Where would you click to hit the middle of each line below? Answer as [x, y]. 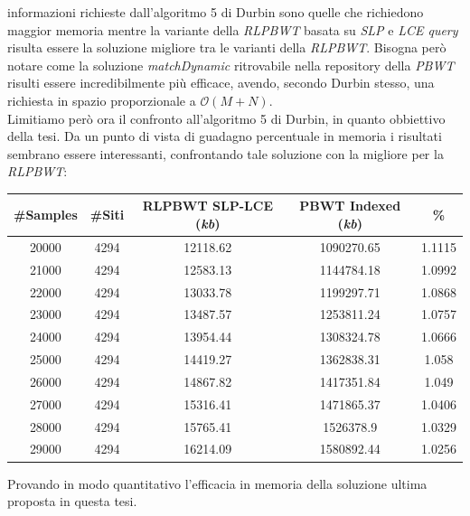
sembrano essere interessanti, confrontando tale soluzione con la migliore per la [226, 153]
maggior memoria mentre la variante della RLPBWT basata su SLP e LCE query [233, 29]
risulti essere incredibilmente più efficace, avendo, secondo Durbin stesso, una [221, 83]
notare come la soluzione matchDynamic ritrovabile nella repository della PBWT [231, 65]
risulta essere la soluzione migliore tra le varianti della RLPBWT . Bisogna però [227, 47]
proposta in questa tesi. [72, 501]
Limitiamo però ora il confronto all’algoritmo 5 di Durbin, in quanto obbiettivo [226, 118]
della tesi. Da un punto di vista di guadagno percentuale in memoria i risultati [225, 136]
